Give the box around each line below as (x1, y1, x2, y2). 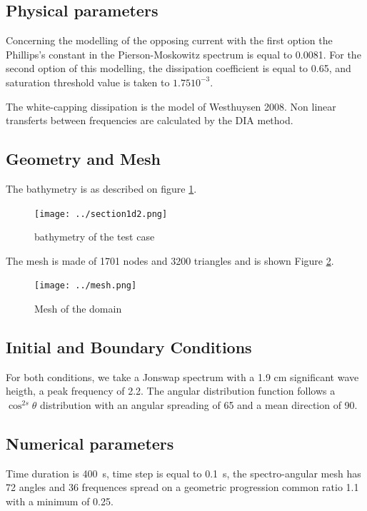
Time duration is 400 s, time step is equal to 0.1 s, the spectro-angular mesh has (6, 465, 361, 480)
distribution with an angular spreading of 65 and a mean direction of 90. (40, 398, 358, 413)
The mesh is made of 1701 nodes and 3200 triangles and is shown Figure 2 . (6, 253, 334, 268)
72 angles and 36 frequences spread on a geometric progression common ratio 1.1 (6, 480, 359, 495)
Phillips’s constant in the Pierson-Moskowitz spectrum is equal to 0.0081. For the (6, 46, 361, 61)
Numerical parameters (6, 432, 174, 455)
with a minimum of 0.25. (6, 494, 114, 509)
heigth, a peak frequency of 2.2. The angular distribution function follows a (6, 383, 336, 398)
